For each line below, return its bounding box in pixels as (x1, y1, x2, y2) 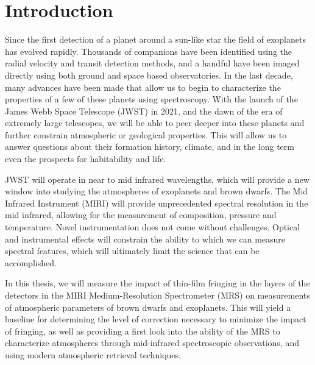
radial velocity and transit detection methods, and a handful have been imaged (5, 57, 300, 69)
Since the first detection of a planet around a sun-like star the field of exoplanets (5, 33, 306, 46)
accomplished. (5, 256, 57, 269)
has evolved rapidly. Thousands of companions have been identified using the (5, 44, 292, 57)
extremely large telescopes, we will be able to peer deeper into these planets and (5, 116, 305, 129)
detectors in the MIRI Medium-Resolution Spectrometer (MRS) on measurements (5, 289, 310, 301)
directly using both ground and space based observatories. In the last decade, (5, 68, 293, 81)
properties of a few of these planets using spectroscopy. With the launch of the (5, 93, 298, 105)
